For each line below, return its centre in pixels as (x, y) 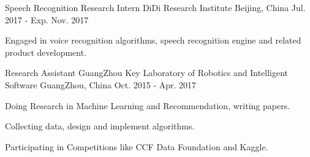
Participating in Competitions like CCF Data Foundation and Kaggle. (137, 146)
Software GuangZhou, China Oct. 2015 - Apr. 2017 (101, 84)
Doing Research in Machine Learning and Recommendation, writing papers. (148, 105)
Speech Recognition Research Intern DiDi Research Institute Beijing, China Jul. (155, 7)
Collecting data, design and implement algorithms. (100, 126)
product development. (46, 52)
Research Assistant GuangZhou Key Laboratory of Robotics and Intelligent (147, 73)
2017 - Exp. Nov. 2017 (47, 19)
